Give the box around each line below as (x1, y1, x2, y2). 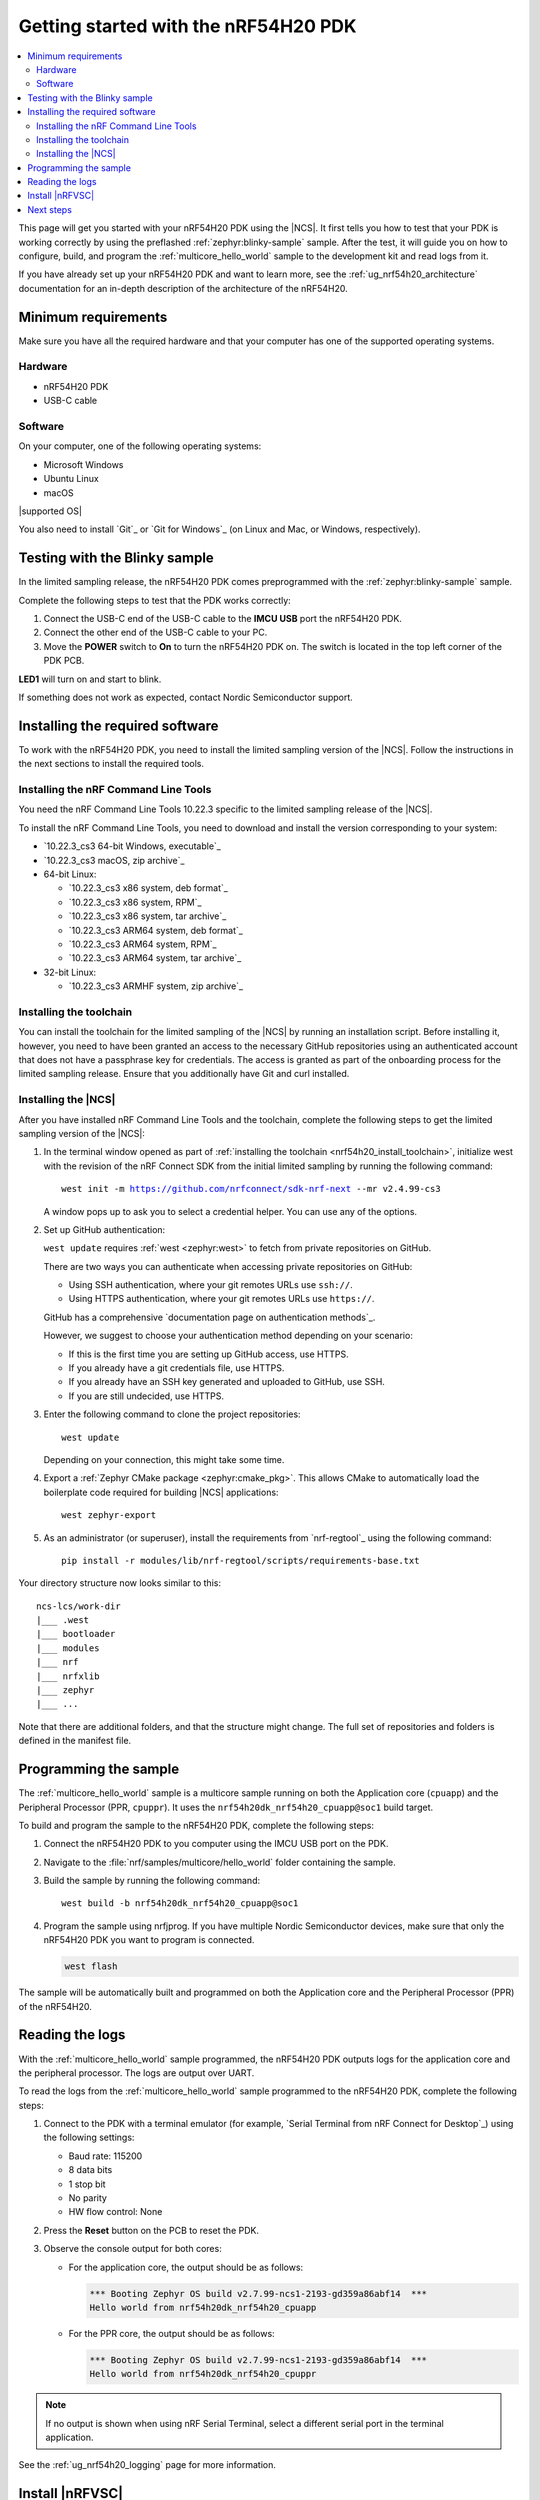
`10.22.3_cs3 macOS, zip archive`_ (43, 854, 185, 866)
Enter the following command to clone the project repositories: (43, 1408, 301, 1420)
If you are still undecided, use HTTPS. (68, 1390, 225, 1402)
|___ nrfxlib (36, 1670, 100, 1682)
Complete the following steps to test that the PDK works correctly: (18, 594, 292, 606)
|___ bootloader (36, 1628, 116, 1640)
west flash (64, 1961, 118, 1972)
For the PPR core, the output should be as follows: (68, 2327, 275, 2339)
